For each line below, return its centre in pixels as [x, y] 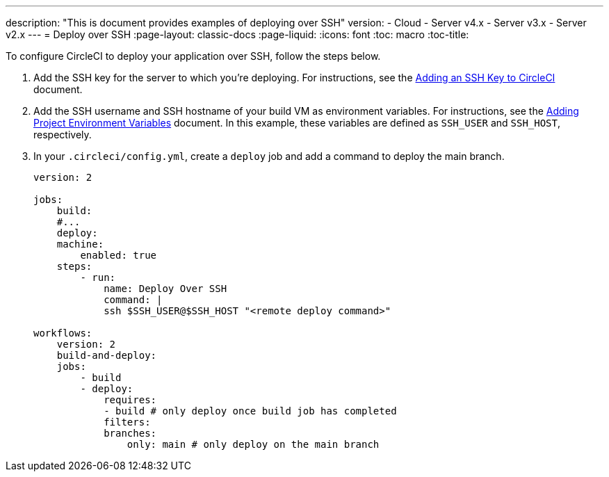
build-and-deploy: [107, 355]
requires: [130, 400]
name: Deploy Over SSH [165, 289]
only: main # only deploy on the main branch [253, 444]
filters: [127, 422]
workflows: [63, 333]
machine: [80, 244]
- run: [98, 277]
